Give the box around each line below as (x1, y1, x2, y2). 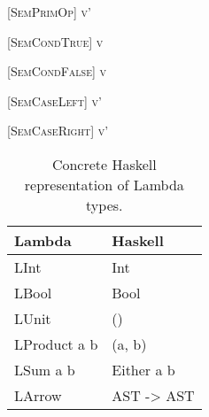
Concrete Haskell (51, 153, 157, 174)
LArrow (14, 384, 62, 405)
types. (86, 194, 123, 215)
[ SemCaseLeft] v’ (7, 91, 102, 110)
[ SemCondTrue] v (7, 32, 104, 50)
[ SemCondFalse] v (7, 62, 107, 81)
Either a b (112, 359, 175, 380)
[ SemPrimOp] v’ (7, 3, 92, 20)
